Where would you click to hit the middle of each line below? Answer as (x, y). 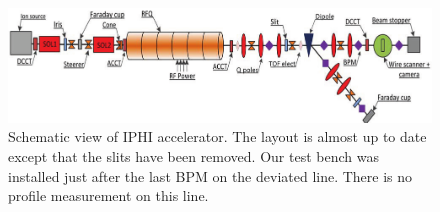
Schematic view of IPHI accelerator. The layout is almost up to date (217, 136)
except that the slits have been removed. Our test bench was (193, 155)
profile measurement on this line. (108, 195)
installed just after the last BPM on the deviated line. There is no (210, 175)
